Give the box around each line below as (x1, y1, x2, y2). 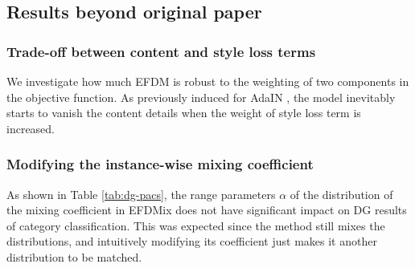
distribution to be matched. (6, 248, 142, 265)
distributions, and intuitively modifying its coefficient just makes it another (6, 233, 377, 250)
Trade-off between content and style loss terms (6, 41, 316, 61)
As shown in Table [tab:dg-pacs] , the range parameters (6, 185, 276, 202)
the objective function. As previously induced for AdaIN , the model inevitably (6, 88, 396, 105)
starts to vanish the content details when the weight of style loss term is (6, 104, 361, 121)
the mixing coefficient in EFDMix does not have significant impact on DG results (6, 201, 407, 218)
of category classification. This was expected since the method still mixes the (6, 217, 385, 233)
